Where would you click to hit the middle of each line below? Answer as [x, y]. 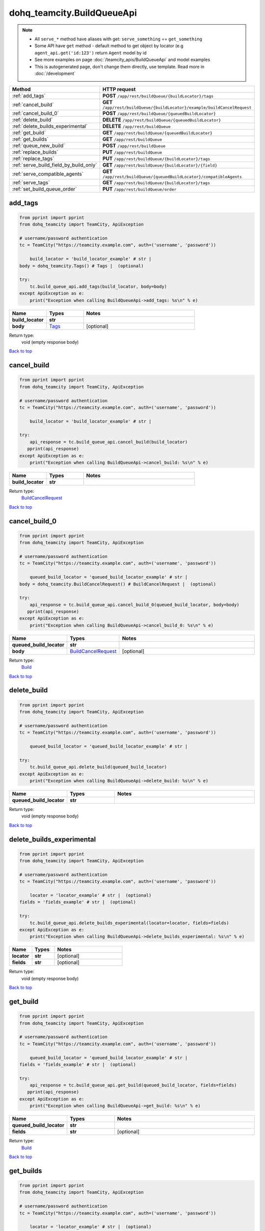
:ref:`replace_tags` [33, 159]
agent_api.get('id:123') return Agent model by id [91, 53]
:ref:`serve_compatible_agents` [48, 174]
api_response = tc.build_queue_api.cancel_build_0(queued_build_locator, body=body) [135, 605]
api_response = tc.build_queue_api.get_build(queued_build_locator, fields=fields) [133, 1085]
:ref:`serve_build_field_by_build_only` [55, 165]
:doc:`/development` [55, 73]
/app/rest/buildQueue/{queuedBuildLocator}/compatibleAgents [172, 177]
